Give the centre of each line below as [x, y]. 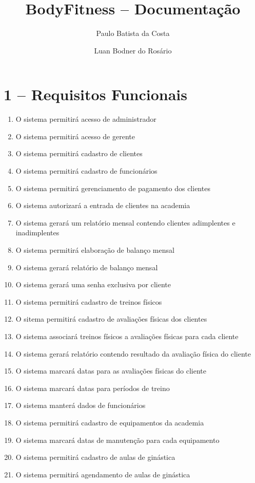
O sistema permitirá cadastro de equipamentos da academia [110, 422]
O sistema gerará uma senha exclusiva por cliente [93, 284]
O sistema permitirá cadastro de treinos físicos [89, 301]
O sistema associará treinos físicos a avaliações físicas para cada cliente [127, 336]
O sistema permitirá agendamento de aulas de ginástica [103, 474]
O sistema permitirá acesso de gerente [75, 136]
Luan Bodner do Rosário [133, 50]
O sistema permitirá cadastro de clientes [79, 153]
